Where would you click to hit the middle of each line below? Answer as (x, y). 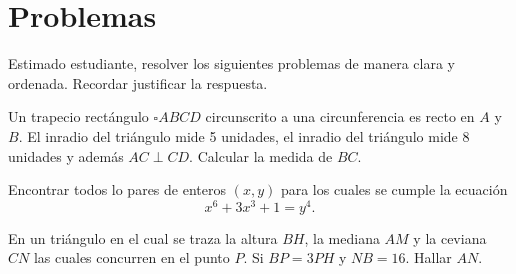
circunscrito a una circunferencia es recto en (340, 116)
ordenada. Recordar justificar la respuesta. (138, 82)
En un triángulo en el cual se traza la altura (143, 237)
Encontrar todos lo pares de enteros (117, 189)
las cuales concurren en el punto (131, 257)
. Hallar (428, 257)
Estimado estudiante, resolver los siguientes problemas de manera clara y (231, 63)
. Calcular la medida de (261, 155)
